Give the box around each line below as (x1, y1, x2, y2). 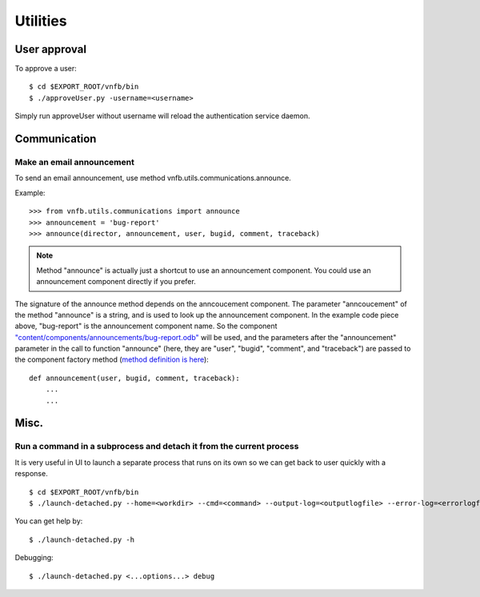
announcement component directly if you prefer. (36, 277, 196, 286)
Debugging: (14, 553, 54, 563)
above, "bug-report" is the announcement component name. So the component (14, 321, 278, 331)
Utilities (14, 12, 67, 30)
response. (14, 469, 48, 479)
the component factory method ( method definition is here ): (14, 355, 210, 364)
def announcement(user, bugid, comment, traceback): (29, 373, 240, 383)
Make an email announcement (14, 157, 135, 168)
